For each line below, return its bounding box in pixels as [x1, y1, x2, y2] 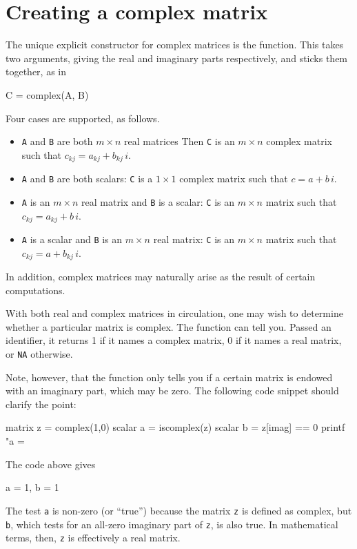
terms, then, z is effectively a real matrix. [6, 530, 181, 545]
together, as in [6, 64, 67, 79]
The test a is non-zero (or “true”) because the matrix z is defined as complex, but [6, 503, 352, 517]
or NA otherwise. [6, 347, 73, 361]
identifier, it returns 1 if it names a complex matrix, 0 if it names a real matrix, [6, 333, 342, 347]
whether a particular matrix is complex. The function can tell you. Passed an [6, 319, 331, 334]
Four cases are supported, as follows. [6, 110, 160, 125]
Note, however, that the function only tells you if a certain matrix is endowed [6, 369, 333, 384]
